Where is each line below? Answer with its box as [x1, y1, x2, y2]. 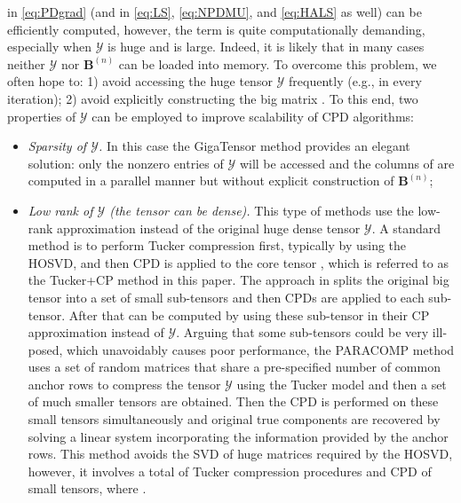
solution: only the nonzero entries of [28, 153, 224, 172]
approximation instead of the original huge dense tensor [57, 218, 361, 237]
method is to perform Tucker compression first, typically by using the [28, 236, 407, 255]
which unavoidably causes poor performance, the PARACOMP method [67, 340, 455, 358]
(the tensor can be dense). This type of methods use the [109, 200, 414, 219]
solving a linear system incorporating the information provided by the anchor [28, 427, 449, 445]
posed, [28, 340, 63, 358]
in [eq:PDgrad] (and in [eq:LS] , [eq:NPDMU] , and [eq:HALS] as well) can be [7, 3, 422, 20]
